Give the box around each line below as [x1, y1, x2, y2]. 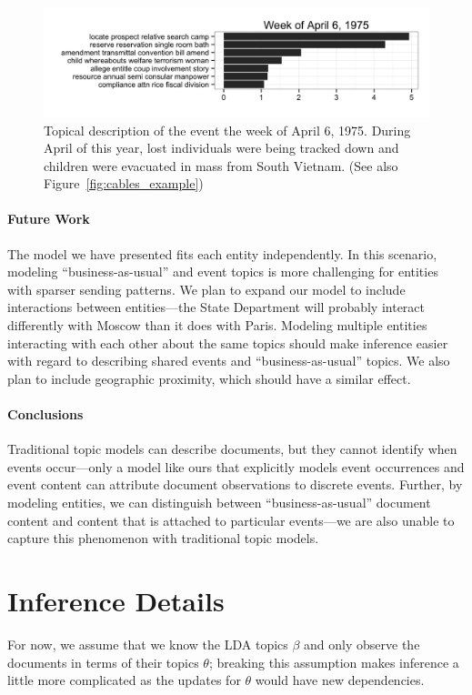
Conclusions [7, 405, 84, 424]
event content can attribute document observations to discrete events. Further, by [7, 475, 463, 494]
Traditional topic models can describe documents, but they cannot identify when [7, 439, 457, 458]
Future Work [7, 209, 90, 228]
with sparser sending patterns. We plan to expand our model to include [7, 279, 406, 298]
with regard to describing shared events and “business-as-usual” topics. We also [7, 351, 450, 370]
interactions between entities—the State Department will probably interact [7, 297, 426, 317]
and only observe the [304, 634, 420, 653]
